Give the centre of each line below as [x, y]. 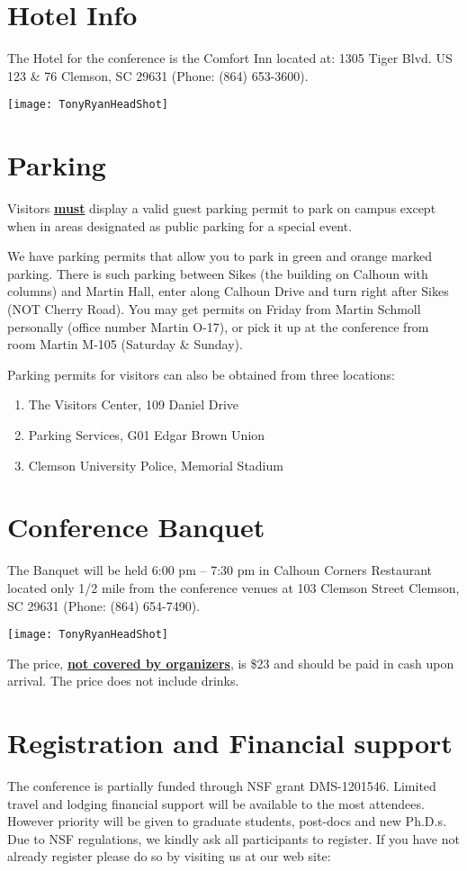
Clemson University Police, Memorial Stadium [156, 465]
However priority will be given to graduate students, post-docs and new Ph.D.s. [227, 821]
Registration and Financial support [230, 743]
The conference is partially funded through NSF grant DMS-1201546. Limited [222, 786]
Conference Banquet [136, 527]
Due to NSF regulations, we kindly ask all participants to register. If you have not [233, 838]
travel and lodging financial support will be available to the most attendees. [216, 803]
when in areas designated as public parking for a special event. [180, 225]
